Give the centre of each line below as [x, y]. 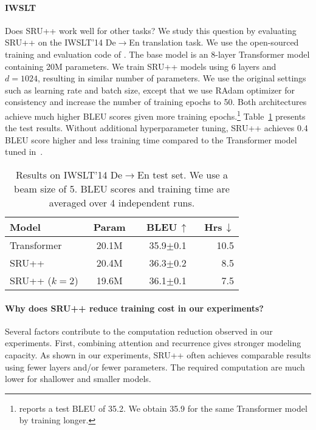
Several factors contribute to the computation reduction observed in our [139, 331]
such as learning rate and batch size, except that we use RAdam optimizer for [150, 90]
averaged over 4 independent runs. [122, 202]
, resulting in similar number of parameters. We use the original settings [172, 78]
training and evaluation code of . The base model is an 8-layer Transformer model [157, 54]
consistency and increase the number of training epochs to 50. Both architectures [156, 102]
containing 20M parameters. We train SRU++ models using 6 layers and [141, 66]
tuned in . [24, 152]
